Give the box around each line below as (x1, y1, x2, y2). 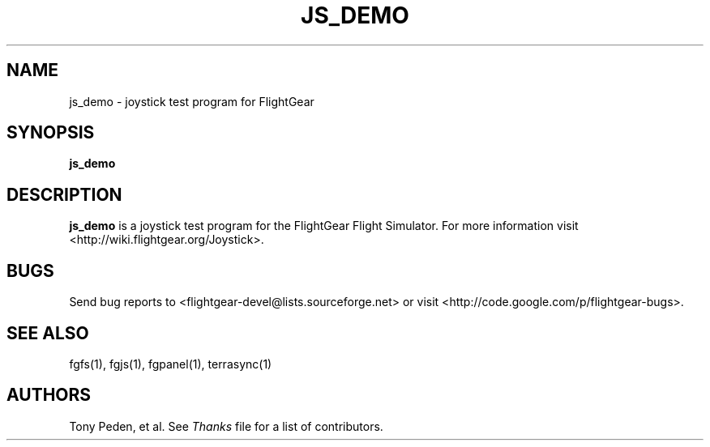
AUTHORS (6, 385, 92, 406)
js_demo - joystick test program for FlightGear (69, 94, 314, 109)
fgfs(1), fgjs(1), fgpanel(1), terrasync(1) (69, 356, 272, 371)
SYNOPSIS (6, 122, 95, 143)
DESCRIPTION (6, 184, 122, 205)
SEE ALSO (6, 322, 89, 343)
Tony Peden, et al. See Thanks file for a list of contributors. (69, 419, 383, 433)
